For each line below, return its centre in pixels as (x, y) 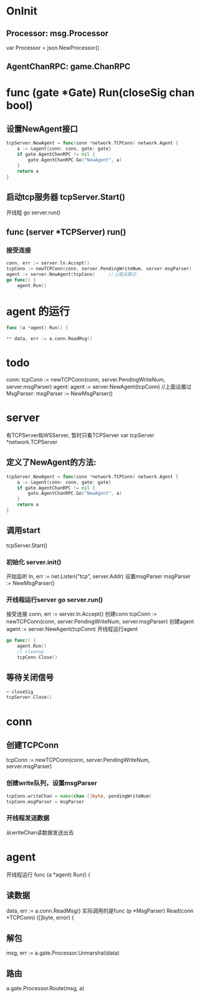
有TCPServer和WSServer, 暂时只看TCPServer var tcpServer (80, 435)
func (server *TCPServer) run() (66, 232)
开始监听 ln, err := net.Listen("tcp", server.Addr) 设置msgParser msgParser (98, 576)
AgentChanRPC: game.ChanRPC (68, 67)
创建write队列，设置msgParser (52, 783)
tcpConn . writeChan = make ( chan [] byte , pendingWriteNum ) (79, 796)
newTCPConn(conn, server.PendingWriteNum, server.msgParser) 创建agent (100, 622)
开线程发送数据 (28, 818)
